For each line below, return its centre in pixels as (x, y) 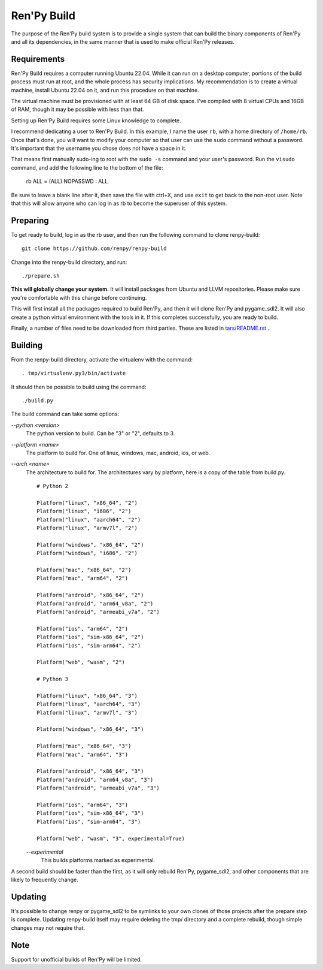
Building (27, 345)
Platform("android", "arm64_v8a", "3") (95, 780)
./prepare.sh (41, 276)
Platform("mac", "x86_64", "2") (84, 570)
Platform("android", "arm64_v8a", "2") (95, 603)
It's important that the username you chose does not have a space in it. (99, 148)
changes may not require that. (48, 928)
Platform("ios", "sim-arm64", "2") (89, 645)
